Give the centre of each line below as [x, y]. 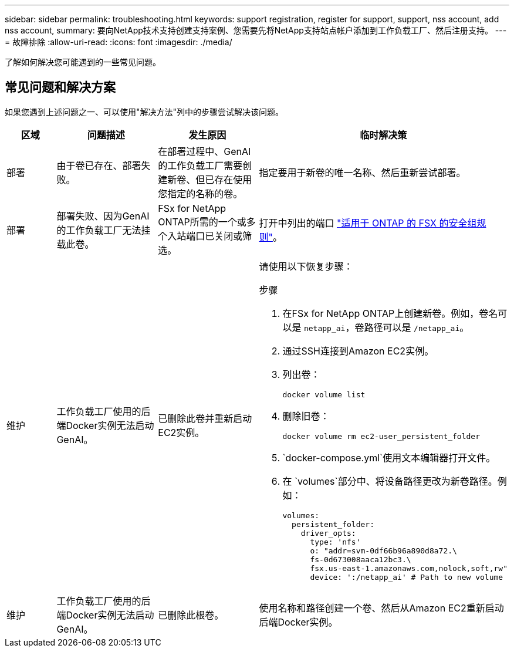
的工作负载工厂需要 [200, 165]
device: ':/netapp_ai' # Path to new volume [407, 577]
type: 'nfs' [335, 542]
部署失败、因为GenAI [103, 216]
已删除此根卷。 [191, 615]
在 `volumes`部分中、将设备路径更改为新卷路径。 [390, 481]
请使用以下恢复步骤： [306, 266]
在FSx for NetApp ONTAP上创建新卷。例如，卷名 [390, 313]
